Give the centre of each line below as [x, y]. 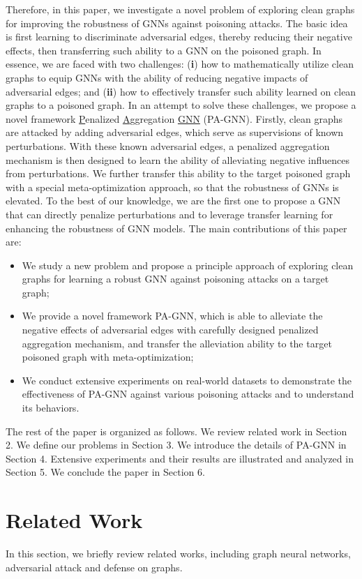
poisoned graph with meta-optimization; [108, 357]
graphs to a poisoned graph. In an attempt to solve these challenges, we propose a [181, 105]
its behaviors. [51, 408]
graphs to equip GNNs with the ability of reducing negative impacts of [157, 77]
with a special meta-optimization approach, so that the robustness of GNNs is [172, 187]
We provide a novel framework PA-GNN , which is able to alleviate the [172, 316]
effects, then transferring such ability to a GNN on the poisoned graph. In [164, 50]
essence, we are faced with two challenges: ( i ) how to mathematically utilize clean [180, 64]
